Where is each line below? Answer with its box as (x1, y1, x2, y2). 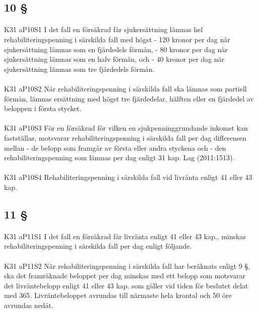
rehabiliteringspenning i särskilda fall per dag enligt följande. (4, 241, 192, 251)
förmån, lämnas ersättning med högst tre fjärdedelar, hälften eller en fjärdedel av (4, 93, 254, 103)
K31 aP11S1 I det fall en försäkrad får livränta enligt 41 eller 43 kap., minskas (4, 231, 246, 241)
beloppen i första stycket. (4, 103, 82, 114)
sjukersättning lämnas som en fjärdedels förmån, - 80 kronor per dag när (4, 44, 228, 54)
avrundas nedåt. (4, 300, 54, 310)
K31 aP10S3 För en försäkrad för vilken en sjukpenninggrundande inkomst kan (4, 123, 248, 133)
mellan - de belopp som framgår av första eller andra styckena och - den (4, 142, 226, 153)
